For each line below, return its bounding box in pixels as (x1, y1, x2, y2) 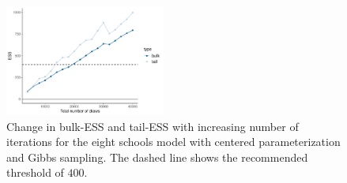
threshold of (6, 164, 64, 181)
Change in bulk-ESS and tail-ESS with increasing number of (6, 118, 299, 134)
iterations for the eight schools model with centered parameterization (6, 133, 341, 150)
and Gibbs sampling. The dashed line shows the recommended (6, 148, 308, 165)
